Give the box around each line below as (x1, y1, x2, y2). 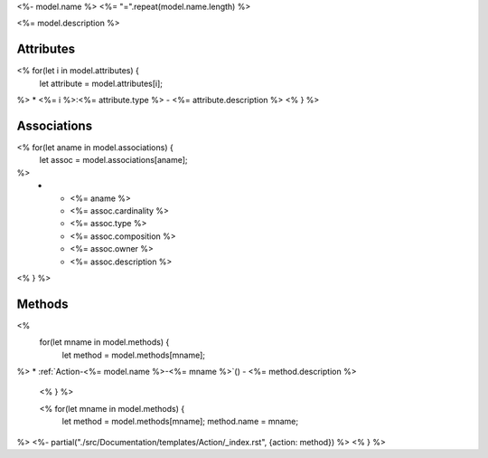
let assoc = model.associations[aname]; (39, 155, 189, 166)
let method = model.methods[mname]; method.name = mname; (61, 416, 298, 427)
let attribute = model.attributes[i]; (39, 78, 163, 89)
